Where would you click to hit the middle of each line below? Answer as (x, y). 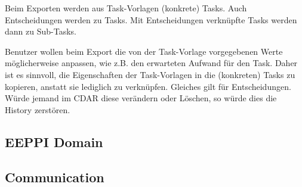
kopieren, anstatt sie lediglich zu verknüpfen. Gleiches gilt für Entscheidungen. (148, 86)
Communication (55, 177)
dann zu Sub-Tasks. (41, 31)
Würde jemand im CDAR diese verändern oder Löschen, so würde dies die (141, 98)
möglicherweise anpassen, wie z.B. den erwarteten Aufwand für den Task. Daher (151, 63)
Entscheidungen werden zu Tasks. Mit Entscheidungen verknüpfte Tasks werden (151, 19)
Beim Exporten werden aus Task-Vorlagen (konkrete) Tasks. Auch (126, 8)
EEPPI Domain (54, 141)
